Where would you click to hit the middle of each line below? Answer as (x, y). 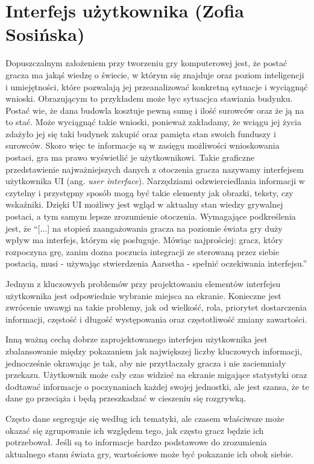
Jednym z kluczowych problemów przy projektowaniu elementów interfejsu (143, 283)
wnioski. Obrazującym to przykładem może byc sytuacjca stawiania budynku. (149, 98)
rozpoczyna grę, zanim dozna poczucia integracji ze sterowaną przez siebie (143, 251)
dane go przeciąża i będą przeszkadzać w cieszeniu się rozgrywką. (126, 398)
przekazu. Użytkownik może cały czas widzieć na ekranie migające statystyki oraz (156, 375)
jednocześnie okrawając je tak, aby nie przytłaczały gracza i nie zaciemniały (146, 363)
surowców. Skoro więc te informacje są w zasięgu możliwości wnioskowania (143, 145)
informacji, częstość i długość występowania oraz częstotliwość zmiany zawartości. (156, 319)
